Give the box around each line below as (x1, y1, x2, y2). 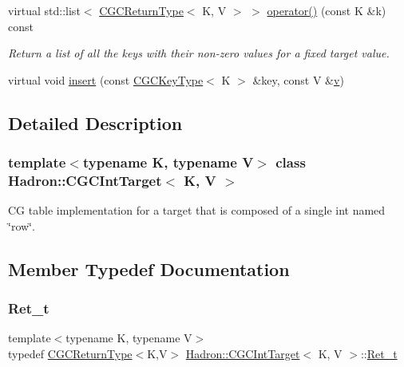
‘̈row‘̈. (8, 217, 35, 234)
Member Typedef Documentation (8, 256, 290, 281)
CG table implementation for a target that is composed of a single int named (8, 202, 386, 219)
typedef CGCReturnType (8, 345, 133, 362)
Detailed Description (8, 110, 183, 135)
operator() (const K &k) (267, 2, 386, 18)
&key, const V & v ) (252, 71, 344, 88)
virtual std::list (8, 2, 81, 18)
